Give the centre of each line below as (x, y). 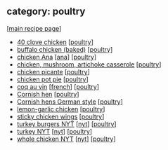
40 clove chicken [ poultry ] (55, 42)
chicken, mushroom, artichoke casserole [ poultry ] (89, 64)
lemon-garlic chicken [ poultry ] (61, 109)
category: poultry (46, 12)
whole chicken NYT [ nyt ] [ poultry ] (66, 139)
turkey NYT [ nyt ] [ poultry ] (54, 131)
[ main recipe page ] (34, 28)
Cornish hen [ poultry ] (48, 94)
